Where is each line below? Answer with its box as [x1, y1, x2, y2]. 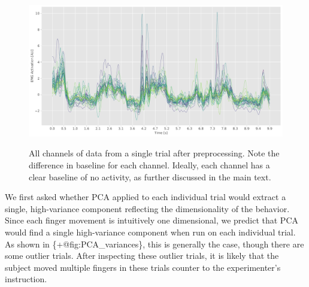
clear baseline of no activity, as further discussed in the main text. [29, 170, 271, 183]
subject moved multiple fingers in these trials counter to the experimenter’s [5, 261, 281, 273]
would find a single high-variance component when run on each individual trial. [5, 226, 296, 238]
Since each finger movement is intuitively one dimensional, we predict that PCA [5, 214, 299, 226]
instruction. [5, 273, 47, 285]
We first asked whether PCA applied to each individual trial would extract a [5, 191, 286, 203]
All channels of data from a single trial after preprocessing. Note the [29, 147, 280, 159]
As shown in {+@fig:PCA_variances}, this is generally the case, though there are [5, 237, 304, 250]
